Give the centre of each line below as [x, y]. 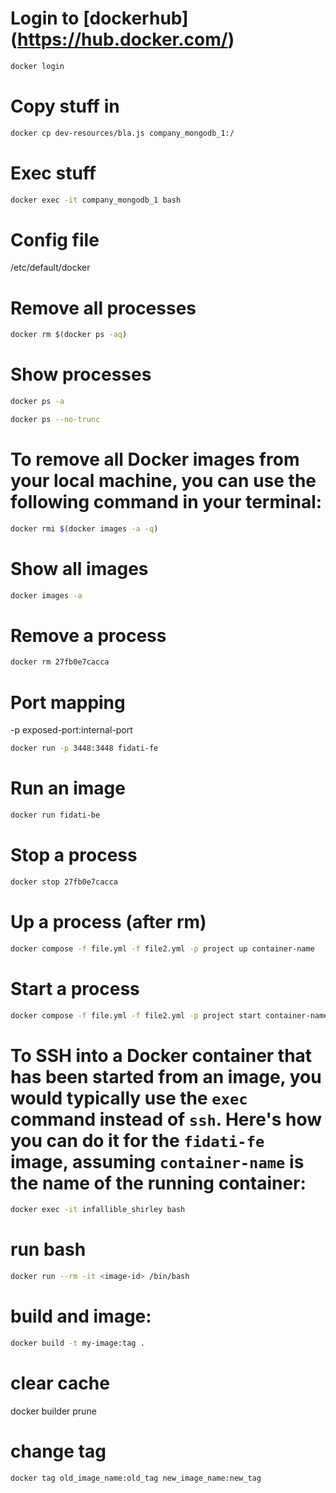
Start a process [75, 988]
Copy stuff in [65, 106]
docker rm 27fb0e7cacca [60, 662]
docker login [37, 66]
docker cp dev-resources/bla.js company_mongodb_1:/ [122, 133]
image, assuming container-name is [157, 1161]
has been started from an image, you [166, 1076]
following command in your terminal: [166, 502]
